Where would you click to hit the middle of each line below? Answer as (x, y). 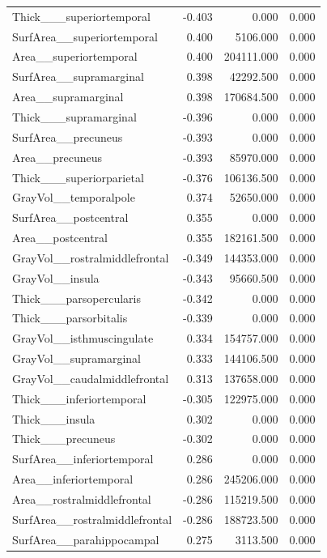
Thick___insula (54, 418)
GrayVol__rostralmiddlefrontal (91, 257)
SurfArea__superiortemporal (85, 36)
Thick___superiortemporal (81, 16)
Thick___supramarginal (74, 116)
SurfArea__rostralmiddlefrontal (92, 519)
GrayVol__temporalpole (74, 197)
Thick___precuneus (64, 439)
